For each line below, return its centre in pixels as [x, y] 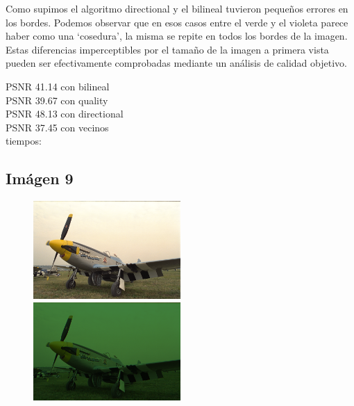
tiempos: [24, 141]
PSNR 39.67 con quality [57, 100]
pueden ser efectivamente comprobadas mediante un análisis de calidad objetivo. [176, 63]
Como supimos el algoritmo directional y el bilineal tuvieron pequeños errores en [177, 8]
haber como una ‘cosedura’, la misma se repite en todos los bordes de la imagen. [177, 36]
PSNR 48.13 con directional [65, 114]
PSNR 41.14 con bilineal [58, 86]
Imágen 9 [40, 178]
